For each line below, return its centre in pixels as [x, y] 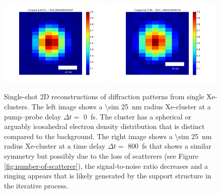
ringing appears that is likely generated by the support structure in [108, 176]
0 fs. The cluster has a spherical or [137, 116]
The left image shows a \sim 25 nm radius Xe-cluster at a [121, 106]
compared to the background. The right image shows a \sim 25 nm [108, 136]
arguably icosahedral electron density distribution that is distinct [104, 126]
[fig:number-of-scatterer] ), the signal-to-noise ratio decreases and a [106, 166]
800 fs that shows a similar [169, 146]
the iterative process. [36, 185]
